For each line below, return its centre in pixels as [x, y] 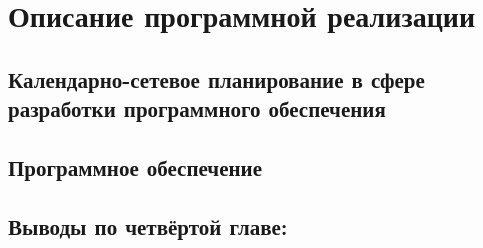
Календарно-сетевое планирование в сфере [216, 78]
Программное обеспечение [135, 166]
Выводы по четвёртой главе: [148, 225]
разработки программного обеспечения [197, 108]
